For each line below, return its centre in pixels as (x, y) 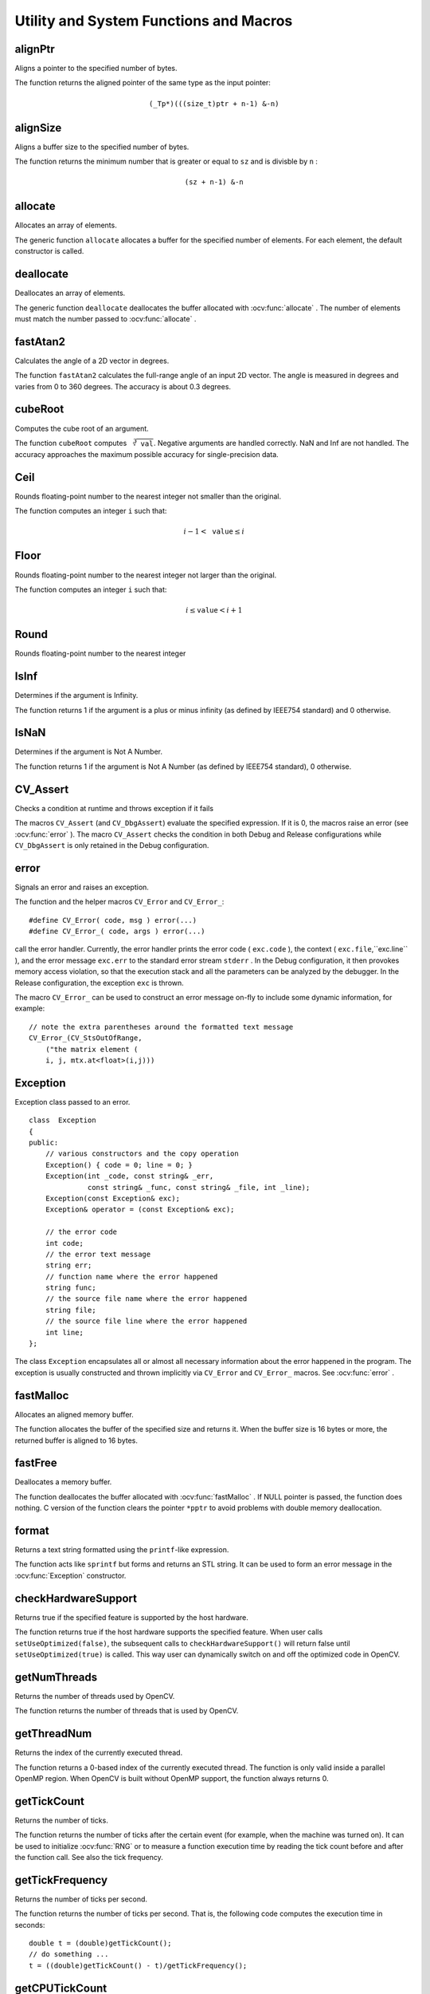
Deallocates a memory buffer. (63, 1482)
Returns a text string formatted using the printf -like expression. (122, 1550)
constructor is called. (49, 251)
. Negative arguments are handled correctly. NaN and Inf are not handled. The (281, 443)
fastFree (36, 1463)
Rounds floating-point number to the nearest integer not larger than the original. (146, 575)
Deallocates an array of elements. (70, 293)
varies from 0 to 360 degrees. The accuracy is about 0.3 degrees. (123, 386)
